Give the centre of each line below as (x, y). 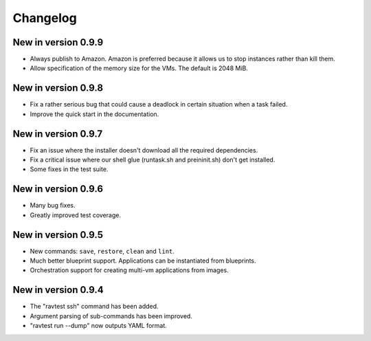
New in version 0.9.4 (58, 290)
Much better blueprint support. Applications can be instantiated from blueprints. (143, 261)
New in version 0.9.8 (58, 88)
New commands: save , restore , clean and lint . (102, 251)
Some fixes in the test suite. (69, 169)
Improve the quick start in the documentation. (94, 114)
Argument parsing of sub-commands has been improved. (111, 316)
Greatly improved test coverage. (76, 215)
